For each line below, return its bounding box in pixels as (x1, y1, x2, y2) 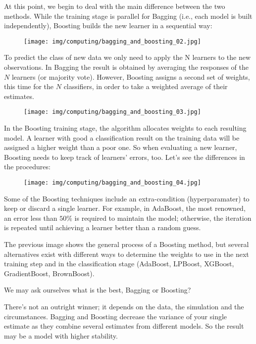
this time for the (4, 81, 54, 92)
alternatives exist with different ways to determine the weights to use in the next (4, 248, 249, 259)
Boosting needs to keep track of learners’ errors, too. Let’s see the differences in (4, 151, 245, 162)
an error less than (4, 212, 57, 223)
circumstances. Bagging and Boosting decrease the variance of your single (4, 311, 227, 321)
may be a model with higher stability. (4, 330, 118, 341)
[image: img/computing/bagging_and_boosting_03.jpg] (24, 108, 201, 116)
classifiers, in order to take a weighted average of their (63, 81, 228, 92)
